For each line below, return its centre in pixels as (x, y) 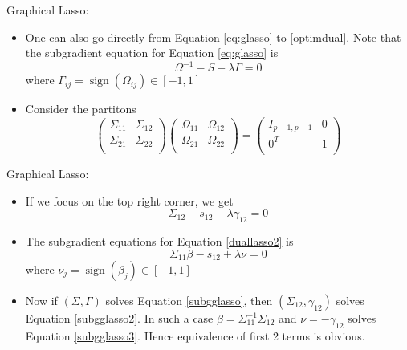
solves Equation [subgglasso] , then (189, 301)
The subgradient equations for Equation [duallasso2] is (159, 240)
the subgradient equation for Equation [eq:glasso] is (152, 53)
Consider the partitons (81, 109)
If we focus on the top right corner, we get (129, 200)
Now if (41, 301)
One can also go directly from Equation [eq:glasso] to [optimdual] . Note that (213, 37)
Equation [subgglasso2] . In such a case (119, 318)
